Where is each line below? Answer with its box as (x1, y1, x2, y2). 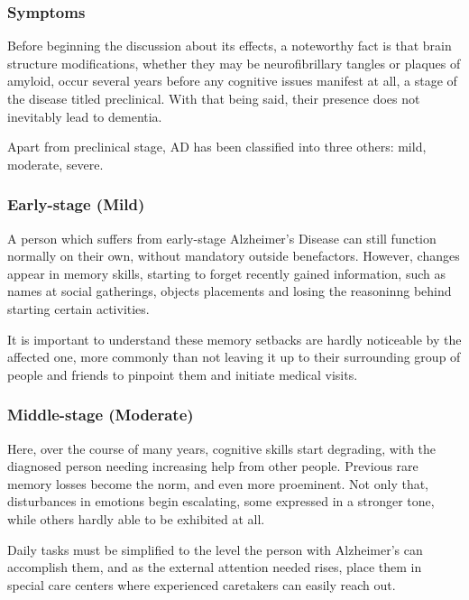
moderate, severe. (7, 154, 104, 173)
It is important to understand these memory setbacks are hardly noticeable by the (7, 329, 462, 348)
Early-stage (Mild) (7, 193, 145, 216)
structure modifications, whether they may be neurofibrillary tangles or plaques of (7, 53, 461, 72)
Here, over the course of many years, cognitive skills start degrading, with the (7, 438, 437, 457)
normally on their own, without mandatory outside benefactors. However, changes (7, 246, 460, 265)
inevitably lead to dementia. (7, 106, 162, 125)
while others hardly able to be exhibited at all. (7, 509, 265, 528)
